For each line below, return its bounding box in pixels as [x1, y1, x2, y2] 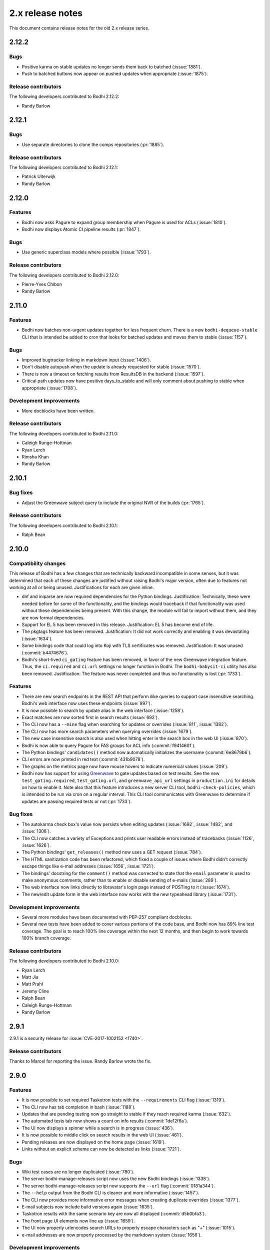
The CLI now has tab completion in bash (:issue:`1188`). [21, 1104, 136, 1110]
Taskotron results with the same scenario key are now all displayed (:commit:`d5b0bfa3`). [21, 1210, 206, 1217]
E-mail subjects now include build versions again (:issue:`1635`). [21, 1203, 154, 1209]
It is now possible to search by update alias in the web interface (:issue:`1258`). [21, 707, 184, 713]
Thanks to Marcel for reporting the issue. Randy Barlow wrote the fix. [9, 1058, 152, 1064]
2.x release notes [9, 7, 82, 18]
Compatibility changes [9, 560, 66, 567]
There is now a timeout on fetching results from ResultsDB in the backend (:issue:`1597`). [21, 370, 205, 377]
